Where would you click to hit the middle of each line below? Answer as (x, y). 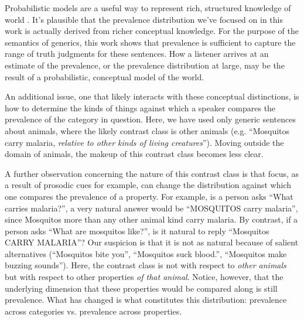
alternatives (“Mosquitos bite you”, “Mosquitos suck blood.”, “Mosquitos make (146, 253)
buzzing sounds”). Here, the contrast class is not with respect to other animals (146, 265)
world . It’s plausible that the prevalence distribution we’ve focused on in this (144, 19)
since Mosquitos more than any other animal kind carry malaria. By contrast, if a (151, 219)
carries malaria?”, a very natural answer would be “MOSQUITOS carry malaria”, (151, 208)
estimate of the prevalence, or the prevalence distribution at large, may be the (145, 65)
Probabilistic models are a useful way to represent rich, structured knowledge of (148, 8)
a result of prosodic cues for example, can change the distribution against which (148, 185)
